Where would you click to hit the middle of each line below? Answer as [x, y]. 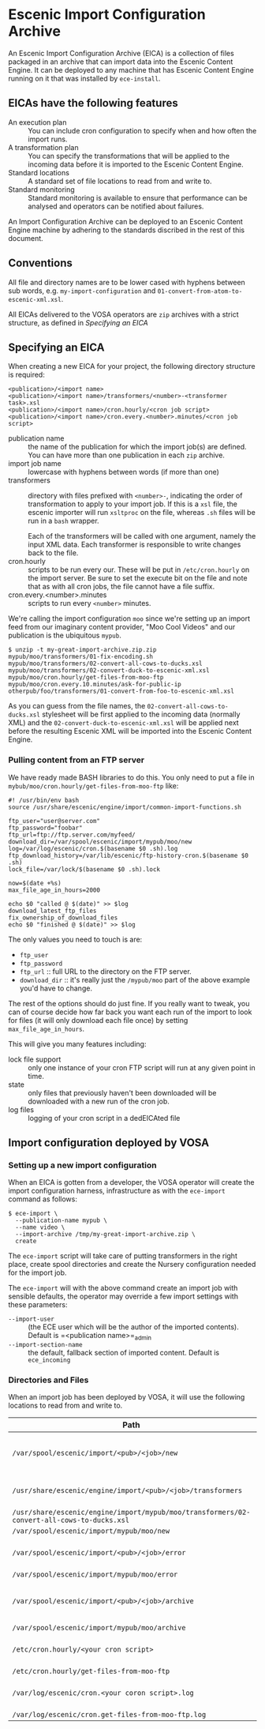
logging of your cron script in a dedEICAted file [104, 1118]
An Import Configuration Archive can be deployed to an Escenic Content [125, 221]
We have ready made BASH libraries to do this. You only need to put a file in [131, 777]
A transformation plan [43, 147]
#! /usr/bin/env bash [44, 800]
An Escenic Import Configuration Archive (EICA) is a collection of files [121, 53]
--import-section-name [45, 1345]
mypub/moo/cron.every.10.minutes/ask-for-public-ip [95, 685]
